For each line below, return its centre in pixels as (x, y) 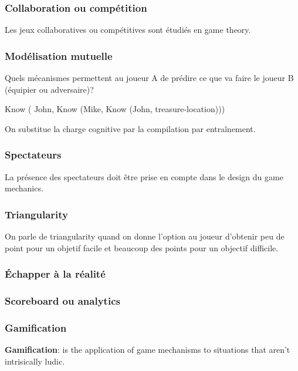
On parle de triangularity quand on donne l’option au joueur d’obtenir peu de (145, 236)
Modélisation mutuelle (59, 55)
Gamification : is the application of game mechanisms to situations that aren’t (148, 350)
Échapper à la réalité (55, 274)
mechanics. (24, 188)
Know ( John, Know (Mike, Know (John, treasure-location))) (115, 109)
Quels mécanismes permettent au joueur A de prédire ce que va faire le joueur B (149, 78)
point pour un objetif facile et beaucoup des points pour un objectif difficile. (142, 247)
